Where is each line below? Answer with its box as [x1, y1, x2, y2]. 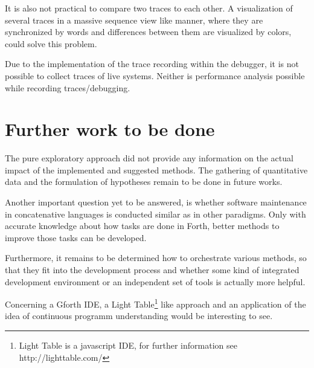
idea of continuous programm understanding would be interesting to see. [5, 309, 273, 322]
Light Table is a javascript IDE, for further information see [19, 339, 237, 352]
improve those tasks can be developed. [5, 231, 147, 244]
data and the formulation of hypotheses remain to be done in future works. [5, 175, 283, 188]
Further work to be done [5, 117, 215, 141]
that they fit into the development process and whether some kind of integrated [5, 263, 300, 276]
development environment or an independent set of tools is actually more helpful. [5, 275, 306, 288]
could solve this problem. [5, 37, 97, 50]
